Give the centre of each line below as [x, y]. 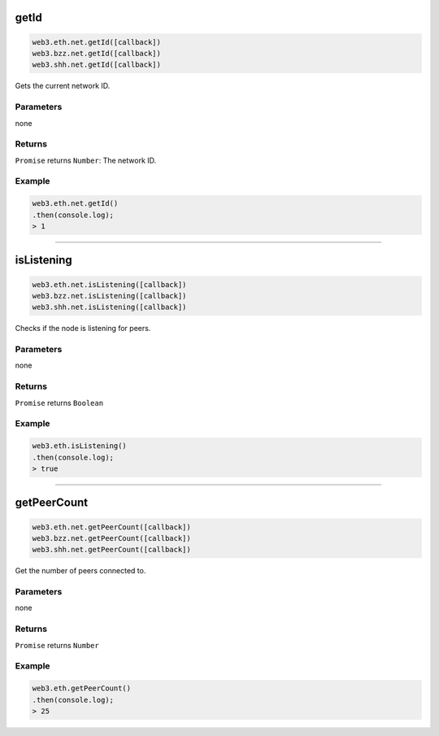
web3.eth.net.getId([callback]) [97, 42]
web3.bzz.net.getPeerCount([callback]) [111, 538]
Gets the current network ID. [63, 86]
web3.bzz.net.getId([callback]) [97, 53]
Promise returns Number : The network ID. [86, 160]
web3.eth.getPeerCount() [82, 688]
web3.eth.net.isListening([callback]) [109, 284]
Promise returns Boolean [59, 403]
